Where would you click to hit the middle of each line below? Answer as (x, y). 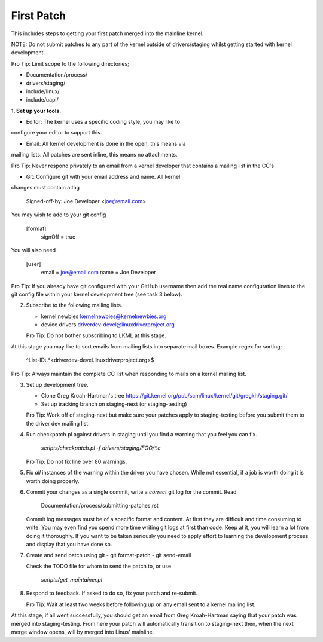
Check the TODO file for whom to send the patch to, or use (99, 566)
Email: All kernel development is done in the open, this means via (106, 143)
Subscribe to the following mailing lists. (74, 305)
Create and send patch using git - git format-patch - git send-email (109, 555)
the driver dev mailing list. (58, 423)
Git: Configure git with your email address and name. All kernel (103, 177)
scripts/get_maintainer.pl (72, 580)
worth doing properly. (53, 481)
